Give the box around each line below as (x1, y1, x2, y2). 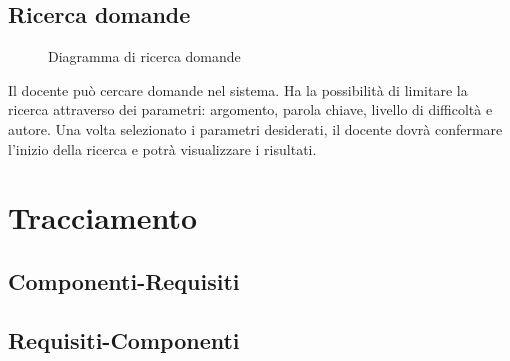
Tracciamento (8, 197, 198, 238)
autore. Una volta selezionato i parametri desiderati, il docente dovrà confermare (8, 118, 503, 139)
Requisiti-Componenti (8, 324, 240, 355)
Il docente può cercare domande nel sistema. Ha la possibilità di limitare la (8, 79, 468, 100)
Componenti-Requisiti (8, 265, 240, 296)
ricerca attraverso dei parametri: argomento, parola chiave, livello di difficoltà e (8, 99, 493, 120)
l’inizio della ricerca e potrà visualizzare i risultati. (8, 138, 317, 159)
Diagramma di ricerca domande (48, 46, 241, 67)
